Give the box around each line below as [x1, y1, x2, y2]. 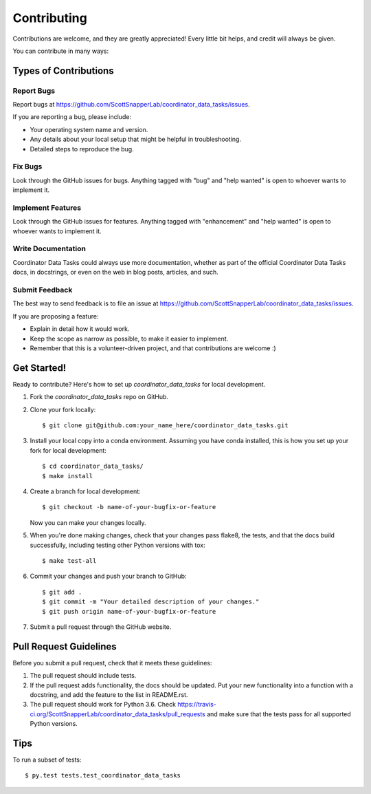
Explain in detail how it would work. [30, 325, 130, 333]
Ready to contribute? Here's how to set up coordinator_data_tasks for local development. [12, 380, 266, 388]
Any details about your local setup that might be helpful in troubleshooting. [30, 135, 242, 144]
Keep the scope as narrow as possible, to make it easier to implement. [30, 334, 229, 343]
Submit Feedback [12, 286, 73, 295]
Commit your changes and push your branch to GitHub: [30, 572, 187, 581]
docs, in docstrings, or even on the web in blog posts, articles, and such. [12, 268, 219, 277]
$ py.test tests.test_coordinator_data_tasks [25, 771, 181, 780]
